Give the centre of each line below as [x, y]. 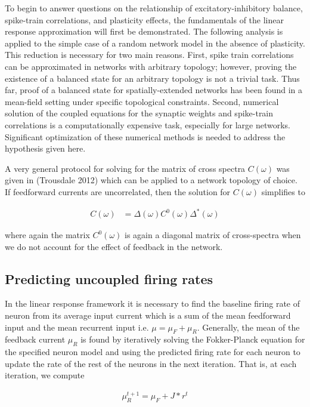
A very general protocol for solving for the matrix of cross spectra [125, 168]
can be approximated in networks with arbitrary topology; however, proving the [151, 66]
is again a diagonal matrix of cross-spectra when [213, 235]
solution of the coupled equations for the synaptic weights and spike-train [139, 113]
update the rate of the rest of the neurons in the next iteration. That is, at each [151, 363]
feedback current [35, 339]
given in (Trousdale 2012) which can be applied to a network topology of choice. [151, 180]
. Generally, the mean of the [248, 327]
